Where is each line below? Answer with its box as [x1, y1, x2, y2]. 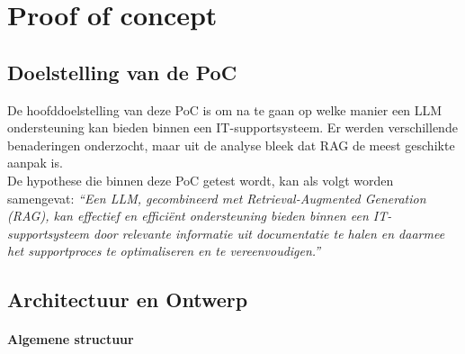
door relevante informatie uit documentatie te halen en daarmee [94, 223, 445, 242]
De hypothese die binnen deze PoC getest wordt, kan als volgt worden [7, 170, 394, 189]
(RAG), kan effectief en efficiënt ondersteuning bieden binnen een [7, 206, 369, 225]
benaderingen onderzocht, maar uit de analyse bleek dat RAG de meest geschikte [7, 135, 455, 154]
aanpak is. [7, 153, 63, 172]
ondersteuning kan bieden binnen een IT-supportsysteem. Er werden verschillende [7, 118, 458, 137]
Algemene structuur [7, 330, 134, 349]
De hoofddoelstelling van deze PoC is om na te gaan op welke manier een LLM [7, 100, 443, 119]
